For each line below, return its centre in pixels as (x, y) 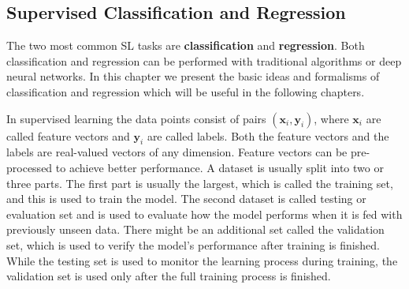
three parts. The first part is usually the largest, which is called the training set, (200, 183)
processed (30, 167)
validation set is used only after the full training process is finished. (169, 276)
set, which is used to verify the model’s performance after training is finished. (193, 244)
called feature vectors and (68, 135)
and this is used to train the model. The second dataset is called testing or (186, 199)
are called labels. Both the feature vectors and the (268, 135)
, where (331, 118)
